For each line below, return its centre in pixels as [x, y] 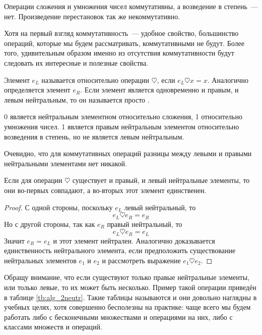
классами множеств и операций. [53, 327]
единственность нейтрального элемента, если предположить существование [120, 250]
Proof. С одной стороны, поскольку [58, 207]
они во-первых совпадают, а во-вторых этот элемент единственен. [105, 190]
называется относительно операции [95, 80]
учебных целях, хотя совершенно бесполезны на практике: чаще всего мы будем [127, 307]
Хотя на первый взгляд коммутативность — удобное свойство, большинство [121, 33]
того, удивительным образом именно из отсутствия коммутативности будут [119, 53]
